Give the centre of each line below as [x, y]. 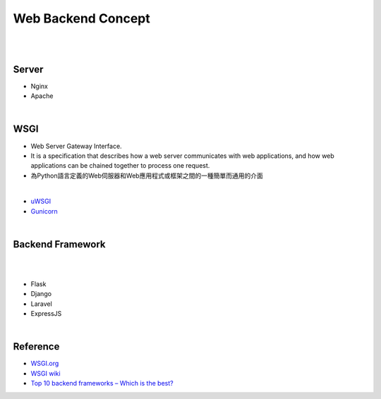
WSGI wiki [46, 373]
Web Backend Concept [82, 18]
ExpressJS [46, 314]
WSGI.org [45, 364]
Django [41, 294]
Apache [42, 96]
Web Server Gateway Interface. [77, 146]
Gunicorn [44, 211]
